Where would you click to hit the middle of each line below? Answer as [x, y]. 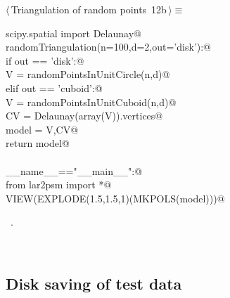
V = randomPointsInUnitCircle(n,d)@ [88, 74]
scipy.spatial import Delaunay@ [74, 33]
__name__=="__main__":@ [74, 170]
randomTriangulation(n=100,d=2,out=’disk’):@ [108, 47]
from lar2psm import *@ [59, 184]
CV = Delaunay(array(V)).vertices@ [84, 116]
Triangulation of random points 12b [89, 9]
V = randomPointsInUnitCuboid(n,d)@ [91, 102]
